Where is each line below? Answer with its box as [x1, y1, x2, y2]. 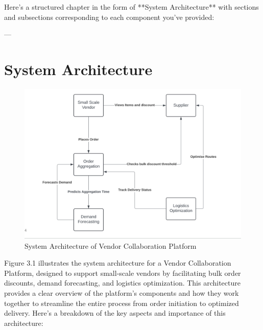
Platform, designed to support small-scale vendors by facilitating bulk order [4, 267, 241, 278]
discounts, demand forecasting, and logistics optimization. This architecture [4, 277, 241, 288]
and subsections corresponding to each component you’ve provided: [4, 11, 214, 22]
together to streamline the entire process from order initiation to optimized [4, 297, 239, 308]
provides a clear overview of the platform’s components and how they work [4, 288, 239, 298]
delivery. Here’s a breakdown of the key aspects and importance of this [4, 308, 226, 318]
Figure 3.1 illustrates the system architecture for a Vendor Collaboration [4, 257, 231, 268]
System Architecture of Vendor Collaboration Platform [25, 240, 197, 251]
